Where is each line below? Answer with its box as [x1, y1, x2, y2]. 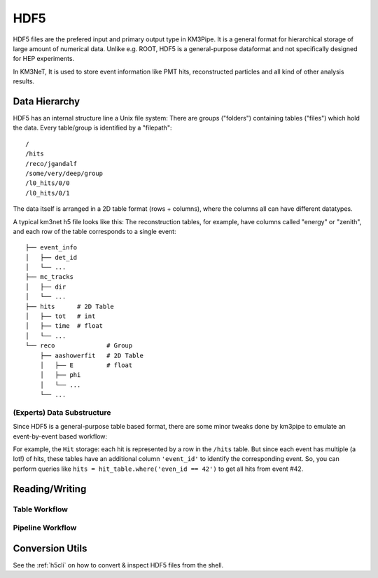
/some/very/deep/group [25, 169, 104, 177]
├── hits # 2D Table [25, 302, 115, 310]
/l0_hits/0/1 [25, 189, 70, 197]
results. [13, 77, 35, 85]
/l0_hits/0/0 [25, 179, 70, 187]
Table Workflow [13, 504, 68, 514]
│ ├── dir [25, 282, 66, 291]
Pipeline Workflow [13, 523, 77, 532]
